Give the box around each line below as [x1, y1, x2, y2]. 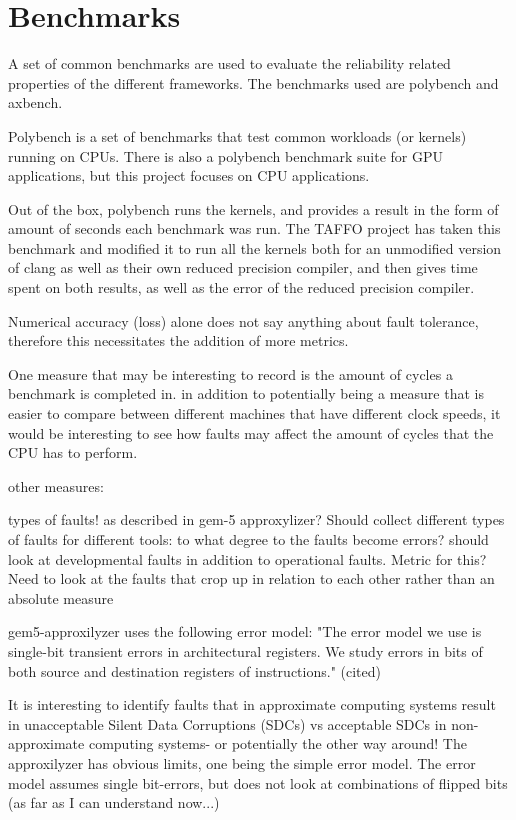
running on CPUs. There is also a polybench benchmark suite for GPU [8, 145, 443, 166]
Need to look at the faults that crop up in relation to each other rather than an [8, 568, 495, 589]
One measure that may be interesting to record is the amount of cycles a [8, 363, 453, 384]
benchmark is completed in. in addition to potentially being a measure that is [8, 383, 484, 404]
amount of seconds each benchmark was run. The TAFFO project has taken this [8, 218, 501, 239]
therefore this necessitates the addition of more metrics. [8, 330, 349, 351]
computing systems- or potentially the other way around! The [88, 733, 467, 754]
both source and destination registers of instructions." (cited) [8, 660, 381, 681]
